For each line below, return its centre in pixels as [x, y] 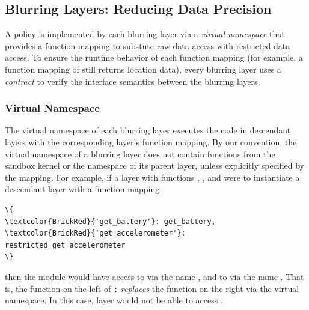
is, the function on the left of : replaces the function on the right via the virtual [152, 288]
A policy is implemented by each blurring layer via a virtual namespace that [145, 34]
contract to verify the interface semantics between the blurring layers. [133, 81]
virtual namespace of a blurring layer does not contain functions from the [140, 153]
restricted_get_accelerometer [65, 245]
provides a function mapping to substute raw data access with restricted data [148, 45]
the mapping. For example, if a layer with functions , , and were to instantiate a [152, 177]
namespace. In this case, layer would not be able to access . [114, 300]
